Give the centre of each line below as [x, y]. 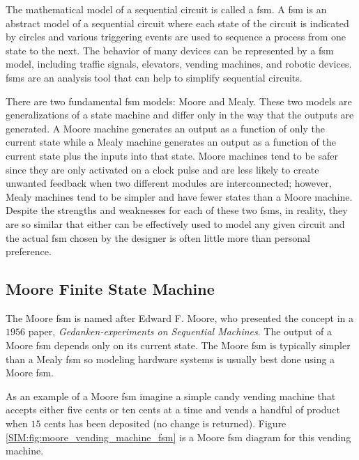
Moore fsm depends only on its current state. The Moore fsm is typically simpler [178, 345]
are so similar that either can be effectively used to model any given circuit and [175, 223]
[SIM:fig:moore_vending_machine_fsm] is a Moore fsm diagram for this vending [178, 437]
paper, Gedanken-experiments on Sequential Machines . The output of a [180, 331]
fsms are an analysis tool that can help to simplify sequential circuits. [154, 77]
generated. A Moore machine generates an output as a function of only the [165, 128]
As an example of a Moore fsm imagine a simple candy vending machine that [171, 396]
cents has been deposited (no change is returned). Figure [165, 423]
